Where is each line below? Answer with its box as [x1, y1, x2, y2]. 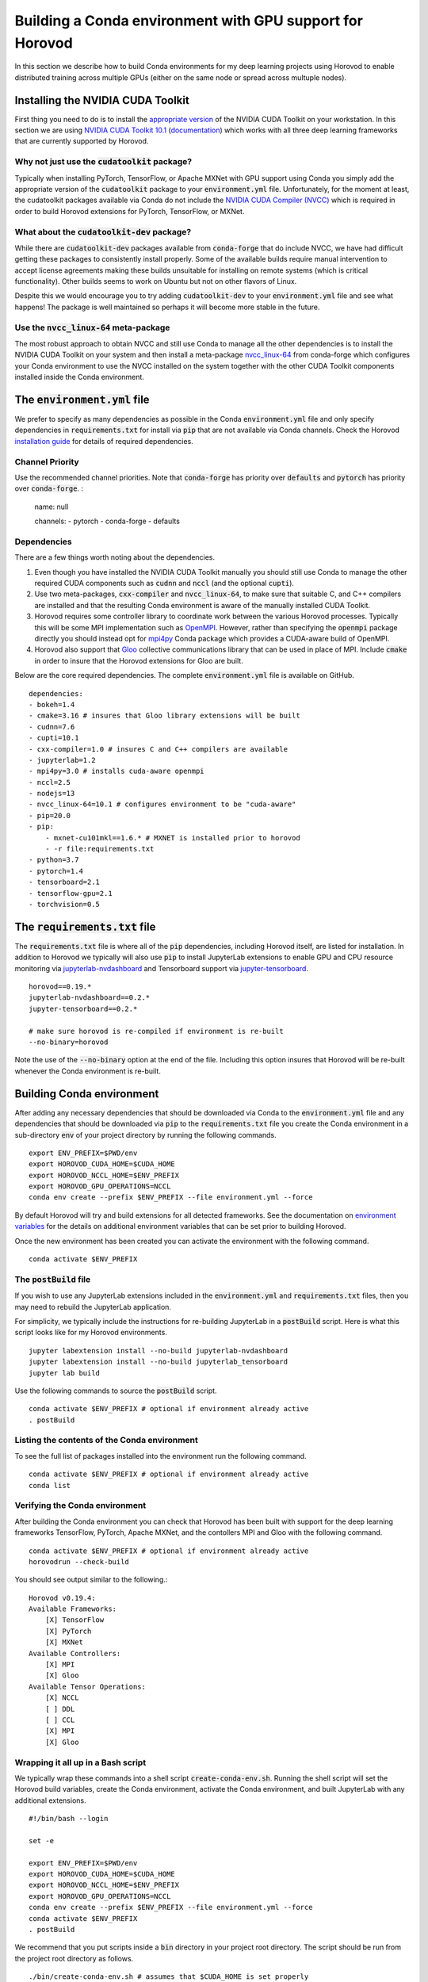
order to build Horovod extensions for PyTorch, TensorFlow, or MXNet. [14, 206, 245, 216]
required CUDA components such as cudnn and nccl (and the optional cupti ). [34, 579, 295, 588]
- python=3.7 [29, 855, 79, 864]
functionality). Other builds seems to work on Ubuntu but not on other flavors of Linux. [14, 277, 297, 286]
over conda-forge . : [14, 484, 83, 493]
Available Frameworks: [29, 1605, 117, 1613]
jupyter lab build [29, 1368, 101, 1377]
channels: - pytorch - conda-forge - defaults [34, 516, 180, 526]
